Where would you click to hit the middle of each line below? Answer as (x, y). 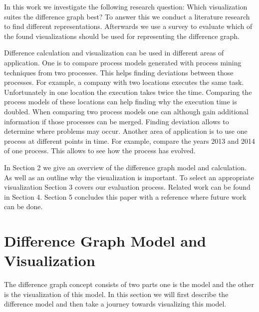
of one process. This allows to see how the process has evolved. (100, 151)
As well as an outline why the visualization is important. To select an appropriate (129, 177)
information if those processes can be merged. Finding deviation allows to (117, 121)
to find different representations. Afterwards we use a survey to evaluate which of (128, 26)
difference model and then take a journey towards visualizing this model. (115, 304)
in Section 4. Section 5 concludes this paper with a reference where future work (125, 196)
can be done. (23, 206)
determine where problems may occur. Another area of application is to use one (126, 131)
